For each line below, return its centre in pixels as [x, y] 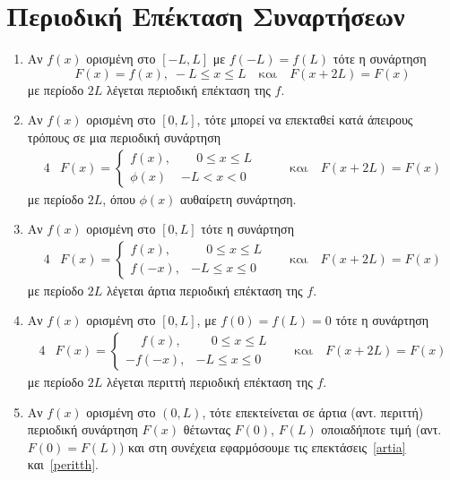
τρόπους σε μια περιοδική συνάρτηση [124, 137]
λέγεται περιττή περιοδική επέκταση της [210, 381]
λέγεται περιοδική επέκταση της [189, 89]
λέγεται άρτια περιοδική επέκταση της [205, 290]
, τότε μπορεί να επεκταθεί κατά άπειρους [305, 120]
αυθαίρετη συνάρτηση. [238, 198]
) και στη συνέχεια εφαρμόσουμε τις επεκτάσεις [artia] [262, 446]
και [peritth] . [63, 464]
